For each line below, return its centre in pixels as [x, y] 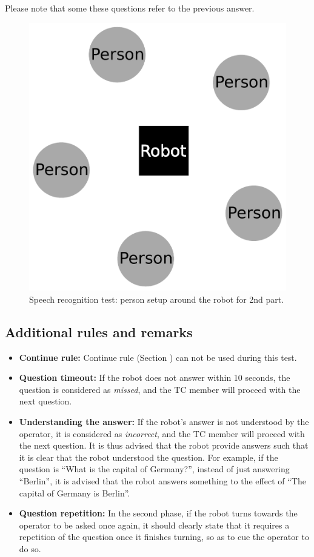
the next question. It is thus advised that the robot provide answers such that [164, 445]
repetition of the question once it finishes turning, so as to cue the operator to [164, 537]
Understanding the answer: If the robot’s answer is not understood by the [164, 421]
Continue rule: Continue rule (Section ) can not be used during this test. [158, 357]
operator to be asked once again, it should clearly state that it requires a [154, 525]
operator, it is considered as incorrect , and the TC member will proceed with [162, 433]
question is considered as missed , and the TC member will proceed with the [160, 389]
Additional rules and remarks [99, 331]
